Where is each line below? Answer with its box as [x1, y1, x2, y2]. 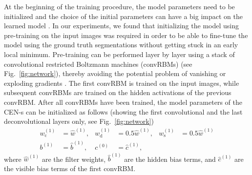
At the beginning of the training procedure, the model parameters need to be [4, 1, 235, 11]
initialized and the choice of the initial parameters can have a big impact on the [4, 11, 243, 21]
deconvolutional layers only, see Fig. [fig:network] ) [4, 116, 154, 126]
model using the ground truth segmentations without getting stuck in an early [4, 39, 238, 50]
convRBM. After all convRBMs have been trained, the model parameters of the [4, 97, 242, 107]
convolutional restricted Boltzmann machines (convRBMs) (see [4, 58, 192, 69]
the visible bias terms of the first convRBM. [4, 163, 136, 173]
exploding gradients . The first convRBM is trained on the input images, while [4, 78, 239, 88]
